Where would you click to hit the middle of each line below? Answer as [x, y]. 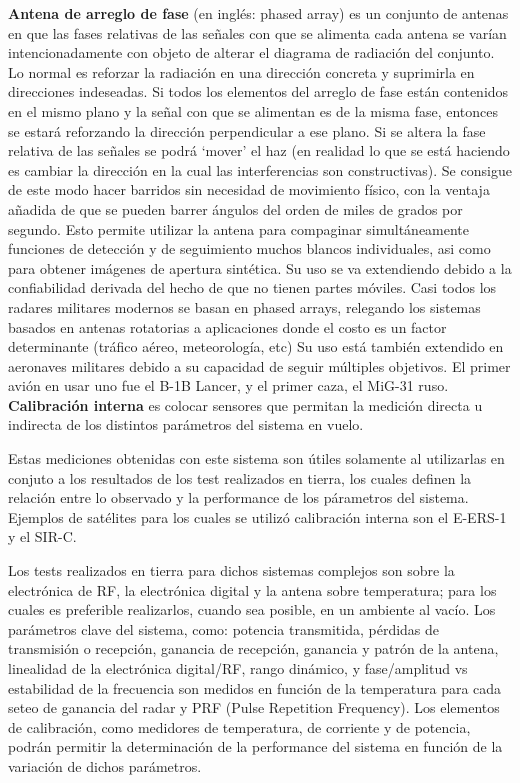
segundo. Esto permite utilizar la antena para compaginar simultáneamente [239, 228]
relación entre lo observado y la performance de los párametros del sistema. [238, 497]
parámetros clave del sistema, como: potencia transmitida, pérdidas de [224, 628]
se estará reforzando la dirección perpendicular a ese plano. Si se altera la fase [247, 130]
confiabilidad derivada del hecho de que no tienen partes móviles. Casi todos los [252, 287]
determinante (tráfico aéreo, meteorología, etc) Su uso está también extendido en [256, 346]
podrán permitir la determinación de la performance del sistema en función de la [255, 746]
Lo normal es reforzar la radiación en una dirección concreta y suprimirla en [241, 71]
